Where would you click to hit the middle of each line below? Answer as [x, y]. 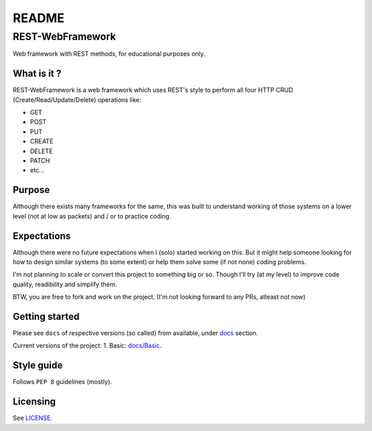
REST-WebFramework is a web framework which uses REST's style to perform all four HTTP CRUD [153, 90]
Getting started [46, 317]
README [39, 18]
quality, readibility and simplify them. [65, 284]
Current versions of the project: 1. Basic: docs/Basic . [87, 345]
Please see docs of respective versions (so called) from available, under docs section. [135, 333]
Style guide [38, 365]
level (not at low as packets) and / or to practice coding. [92, 216]
